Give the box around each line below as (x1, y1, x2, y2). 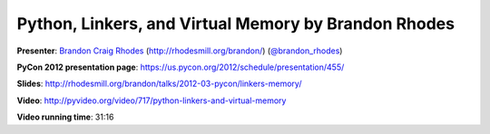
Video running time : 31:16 (16, 111, 114, 122)
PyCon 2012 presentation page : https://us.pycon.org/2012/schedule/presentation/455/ (16, 62, 345, 72)
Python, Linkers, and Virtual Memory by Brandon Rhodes (16, 14, 456, 33)
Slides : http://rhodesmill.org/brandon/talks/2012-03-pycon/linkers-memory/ (16, 78, 302, 90)
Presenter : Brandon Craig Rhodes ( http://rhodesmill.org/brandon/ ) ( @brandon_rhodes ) (16, 45, 343, 56)
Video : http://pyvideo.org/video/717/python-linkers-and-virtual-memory (16, 95, 287, 106)
